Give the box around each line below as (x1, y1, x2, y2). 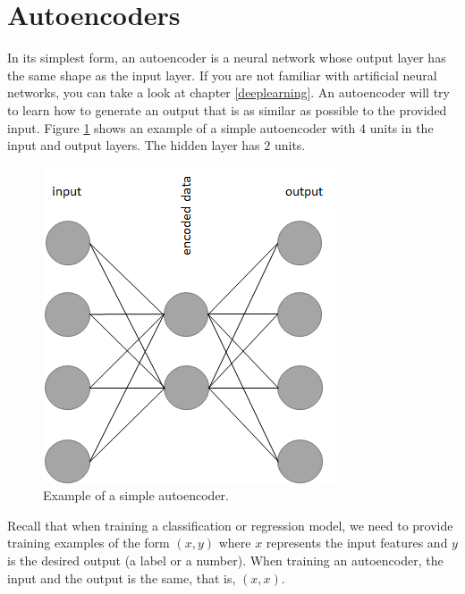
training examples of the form (7, 533, 170, 552)
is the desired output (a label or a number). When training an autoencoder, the (7, 551, 444, 570)
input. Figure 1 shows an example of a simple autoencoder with (7, 118, 356, 137)
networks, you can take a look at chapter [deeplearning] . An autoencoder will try (7, 83, 450, 102)
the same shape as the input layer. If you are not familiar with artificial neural (7, 65, 437, 84)
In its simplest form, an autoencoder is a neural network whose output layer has (7, 48, 446, 67)
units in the (369, 118, 434, 137)
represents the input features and (266, 533, 448, 552)
